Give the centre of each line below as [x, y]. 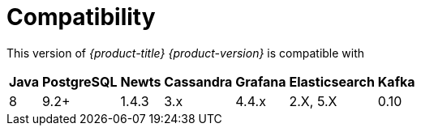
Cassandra [198, 81]
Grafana [261, 81]
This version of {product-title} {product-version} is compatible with [186, 53]
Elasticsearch [332, 81]
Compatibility [81, 17]
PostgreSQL [80, 81]
